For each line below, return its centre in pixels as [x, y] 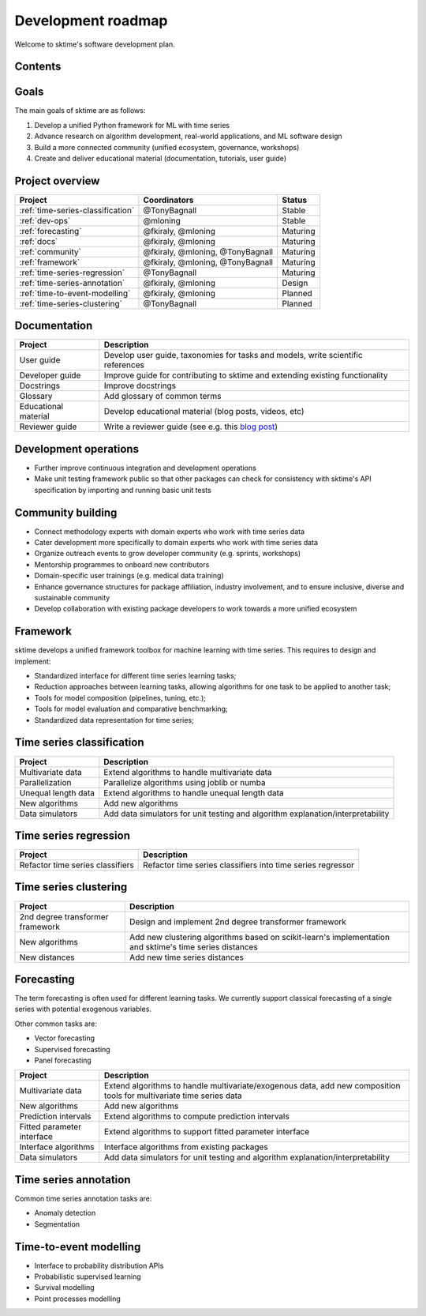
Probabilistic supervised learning [88, 1277]
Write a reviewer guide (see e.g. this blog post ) [191, 427]
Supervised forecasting [72, 1049]
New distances [47, 957]
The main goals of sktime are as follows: [80, 111]
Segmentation [57, 1224]
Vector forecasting [64, 1038]
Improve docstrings [140, 385]
